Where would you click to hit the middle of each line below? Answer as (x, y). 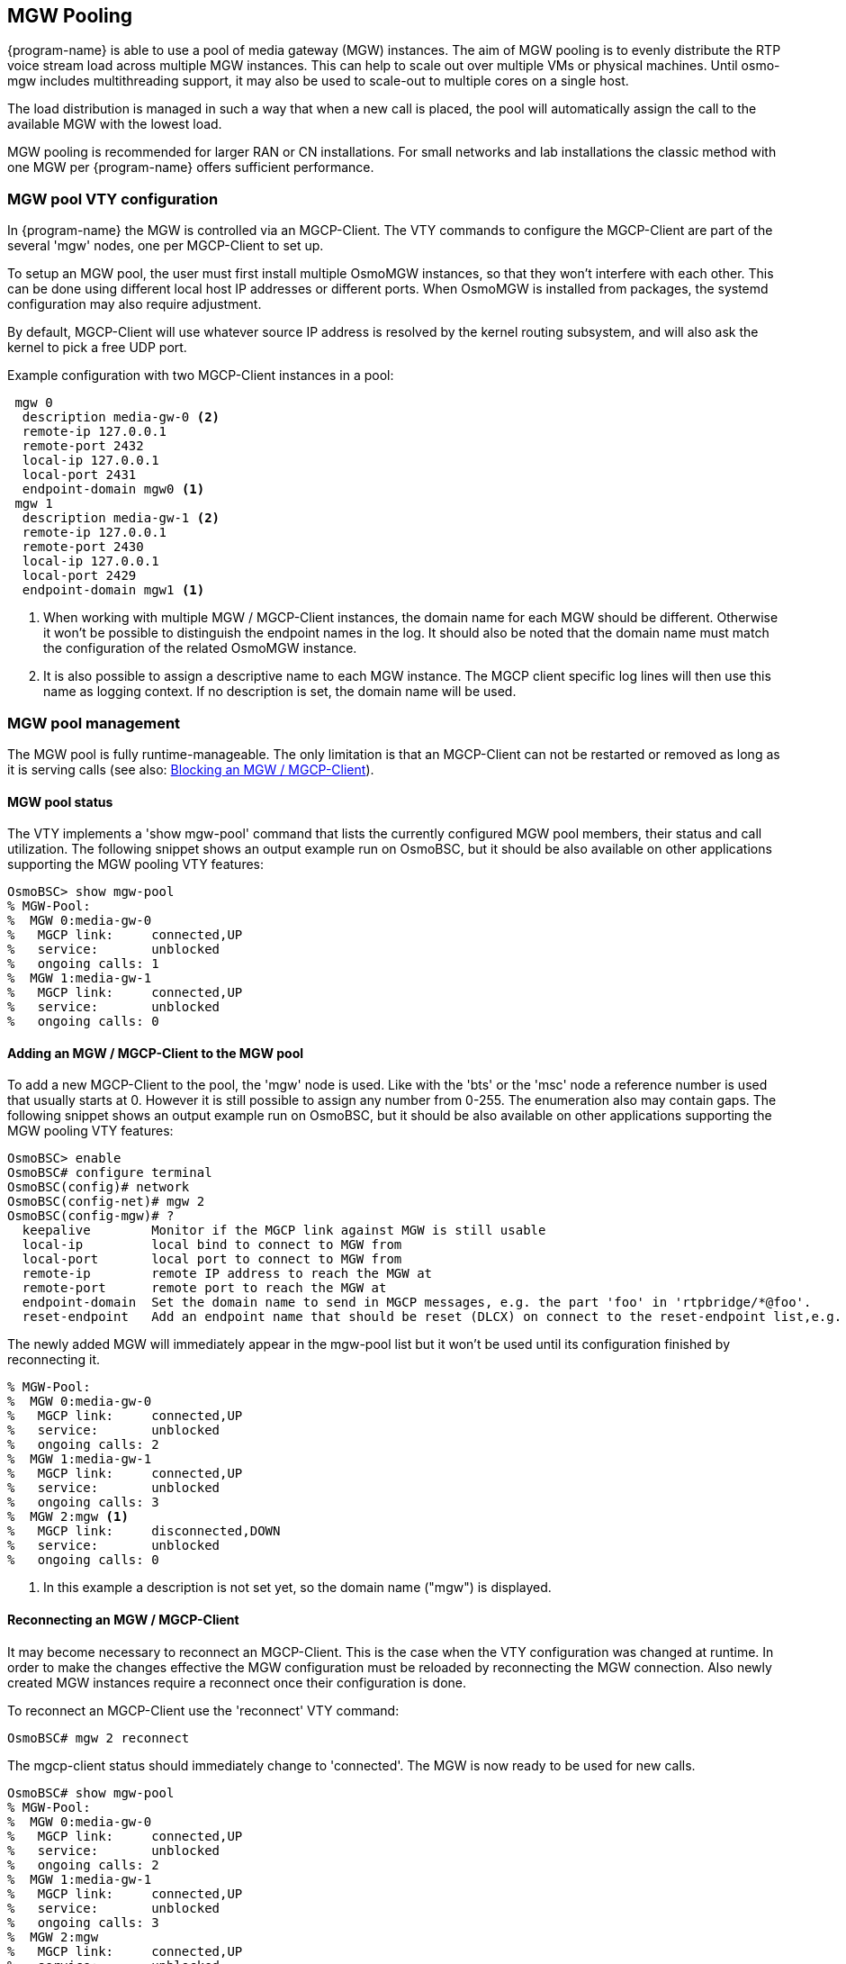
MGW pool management (94, 723)
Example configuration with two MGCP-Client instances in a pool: (201, 376)
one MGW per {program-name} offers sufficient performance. (191, 167)
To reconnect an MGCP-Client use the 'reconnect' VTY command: (203, 1710)
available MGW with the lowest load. (115, 124)
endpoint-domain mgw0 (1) (113, 489)
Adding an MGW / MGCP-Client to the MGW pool (156, 1053)
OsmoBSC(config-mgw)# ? (91, 1216)
